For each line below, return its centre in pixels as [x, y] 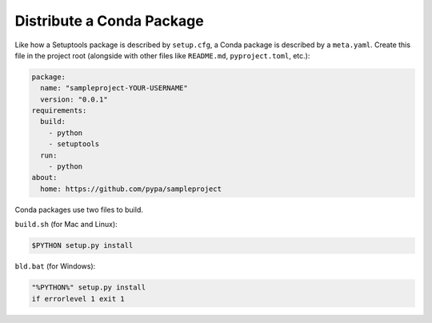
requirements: [59, 111]
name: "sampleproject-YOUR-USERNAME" [114, 88]
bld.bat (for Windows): [55, 266]
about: [44, 177]
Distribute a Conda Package [109, 21]
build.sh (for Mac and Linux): [66, 225]
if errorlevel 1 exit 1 [78, 299]
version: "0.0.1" [74, 99]
